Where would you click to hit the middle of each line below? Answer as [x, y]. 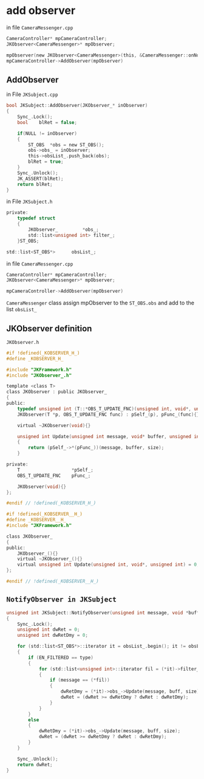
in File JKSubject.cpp [32, 94]
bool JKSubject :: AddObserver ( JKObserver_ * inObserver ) [77, 106]
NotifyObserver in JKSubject [62, 599]
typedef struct [36, 218]
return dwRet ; [35, 764]
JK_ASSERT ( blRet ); [40, 179]
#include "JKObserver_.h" [39, 375]
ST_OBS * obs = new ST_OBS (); [66, 145]
